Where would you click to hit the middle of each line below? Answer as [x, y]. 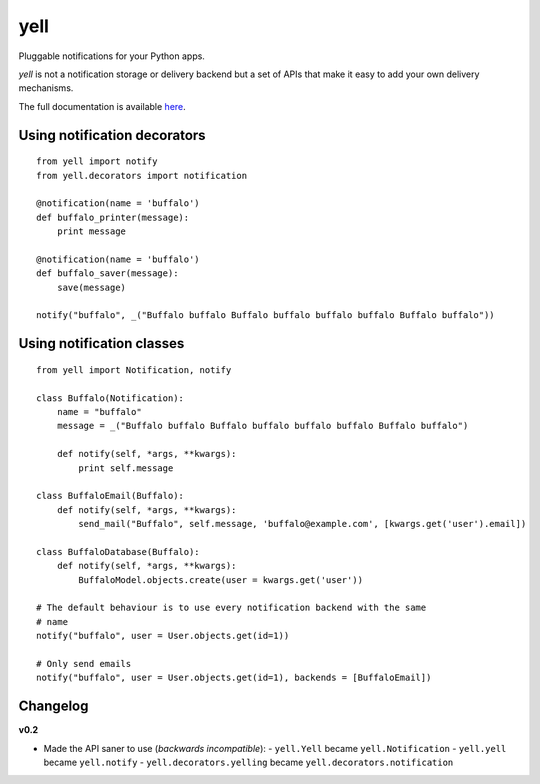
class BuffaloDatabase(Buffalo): [118, 551]
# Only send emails [84, 664]
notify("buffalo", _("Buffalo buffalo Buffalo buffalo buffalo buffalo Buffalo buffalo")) [265, 315]
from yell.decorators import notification [142, 175]
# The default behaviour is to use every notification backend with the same [231, 608]
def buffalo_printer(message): [113, 217]
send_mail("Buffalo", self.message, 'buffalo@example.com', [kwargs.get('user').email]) [302, 524]
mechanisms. [46, 88]
